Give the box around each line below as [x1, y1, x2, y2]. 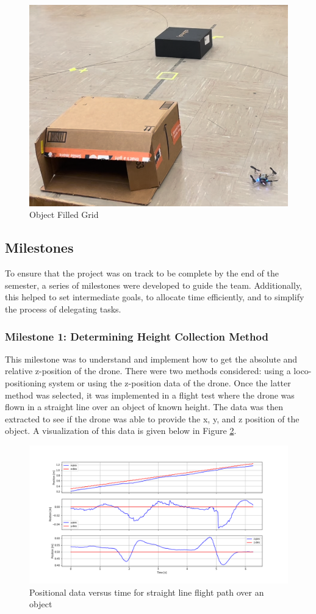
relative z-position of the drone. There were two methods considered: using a [5, 364, 291, 377]
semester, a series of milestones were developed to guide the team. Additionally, [5, 278, 303, 291]
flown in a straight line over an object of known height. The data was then [5, 400, 284, 413]
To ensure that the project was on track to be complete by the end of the [5, 267, 279, 280]
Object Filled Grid [29, 208, 99, 221]
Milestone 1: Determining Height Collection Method [5, 328, 268, 344]
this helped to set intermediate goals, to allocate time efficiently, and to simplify [5, 291, 304, 303]
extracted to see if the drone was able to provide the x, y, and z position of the [5, 412, 300, 425]
